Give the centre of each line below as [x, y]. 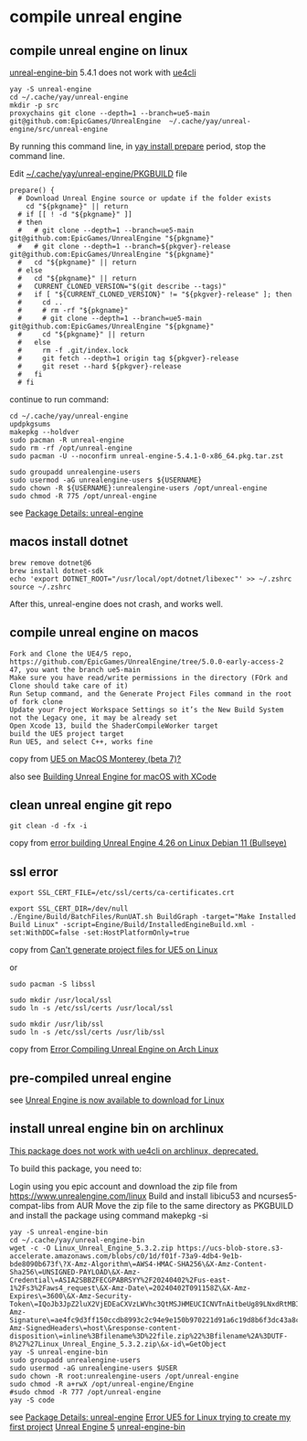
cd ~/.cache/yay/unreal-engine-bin [77, 1240]
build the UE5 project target [67, 733]
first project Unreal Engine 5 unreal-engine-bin [97, 1426]
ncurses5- [278, 1196]
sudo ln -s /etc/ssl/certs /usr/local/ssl [91, 1009]
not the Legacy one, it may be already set [94, 718]
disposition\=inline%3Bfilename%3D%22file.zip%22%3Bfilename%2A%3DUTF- [148, 1336]
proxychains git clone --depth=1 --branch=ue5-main [110, 113]
